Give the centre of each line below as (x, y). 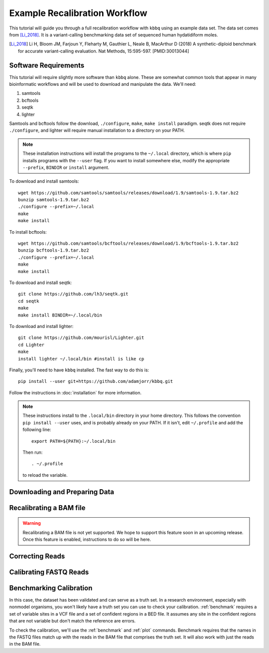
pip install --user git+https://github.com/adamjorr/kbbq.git (96, 381)
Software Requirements (47, 65)
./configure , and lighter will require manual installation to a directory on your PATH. (97, 130)
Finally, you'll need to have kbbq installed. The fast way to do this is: (79, 370)
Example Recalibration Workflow (78, 13)
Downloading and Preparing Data (62, 492)
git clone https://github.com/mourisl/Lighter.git (81, 338)
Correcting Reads (37, 556)
